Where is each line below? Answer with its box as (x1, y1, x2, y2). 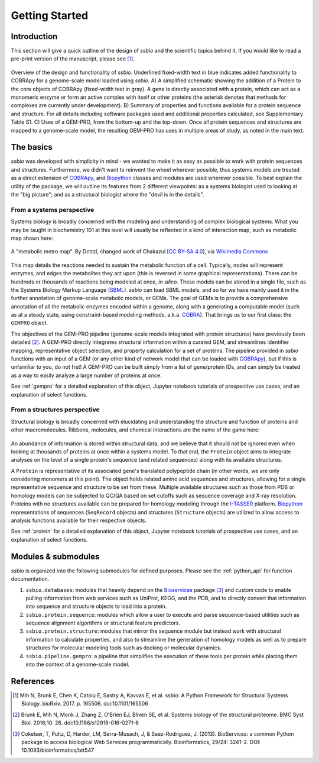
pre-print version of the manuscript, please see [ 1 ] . (11, 55, 135, 62)
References (11, 676, 54, 686)
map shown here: (11, 234, 53, 242)
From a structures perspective (11, 405, 100, 414)
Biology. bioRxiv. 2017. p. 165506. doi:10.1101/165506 (21, 700, 149, 707)
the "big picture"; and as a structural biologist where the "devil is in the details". (11, 191, 204, 198)
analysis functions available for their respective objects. (11, 517, 147, 524)
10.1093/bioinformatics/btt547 (21, 746, 95, 754)
